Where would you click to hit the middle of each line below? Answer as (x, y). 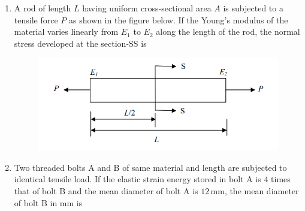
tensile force (36, 19)
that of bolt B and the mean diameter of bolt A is (106, 190)
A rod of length (43, 8)
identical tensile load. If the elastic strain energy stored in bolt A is (138, 179)
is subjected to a (253, 8)
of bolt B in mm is (48, 202)
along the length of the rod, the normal (228, 31)
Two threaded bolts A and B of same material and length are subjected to (150, 167)
